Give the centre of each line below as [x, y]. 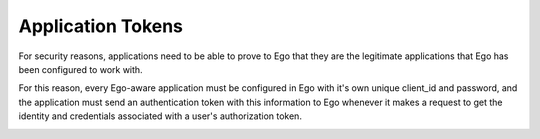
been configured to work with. [81, 69]
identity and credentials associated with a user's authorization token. [160, 116]
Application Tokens [101, 26]
